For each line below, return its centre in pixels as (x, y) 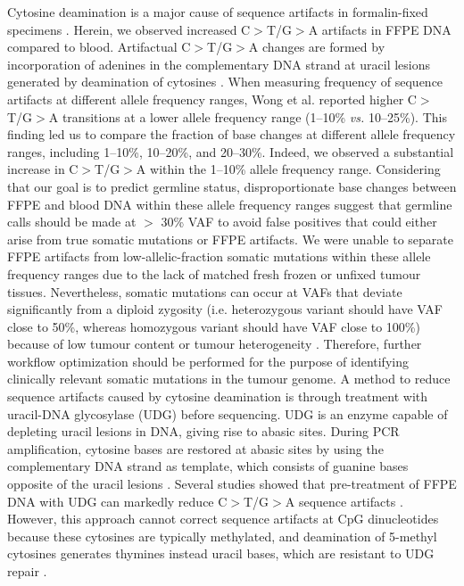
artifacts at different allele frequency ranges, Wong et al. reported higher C (212, 99)
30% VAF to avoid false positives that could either (299, 222)
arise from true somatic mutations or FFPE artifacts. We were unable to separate (230, 239)
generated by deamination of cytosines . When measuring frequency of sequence (225, 82)
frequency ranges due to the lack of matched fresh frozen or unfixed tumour (214, 273)
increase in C (43, 169)
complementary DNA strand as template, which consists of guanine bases (208, 466)
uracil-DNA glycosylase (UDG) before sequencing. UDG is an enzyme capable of (228, 413)
